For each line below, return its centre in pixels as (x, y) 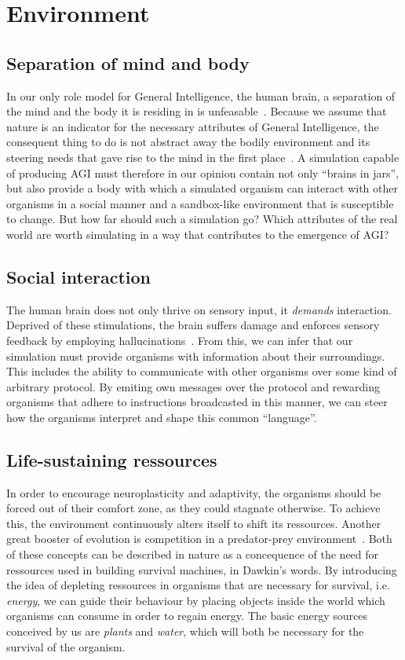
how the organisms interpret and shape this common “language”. (162, 417)
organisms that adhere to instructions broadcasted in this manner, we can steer (197, 402)
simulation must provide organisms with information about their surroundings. (196, 356)
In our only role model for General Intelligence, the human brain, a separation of (201, 95)
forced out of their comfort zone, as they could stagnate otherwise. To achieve (193, 508)
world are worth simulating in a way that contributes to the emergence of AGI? (198, 234)
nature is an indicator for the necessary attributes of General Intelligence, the (193, 126)
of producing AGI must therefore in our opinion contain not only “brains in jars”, (202, 172)
